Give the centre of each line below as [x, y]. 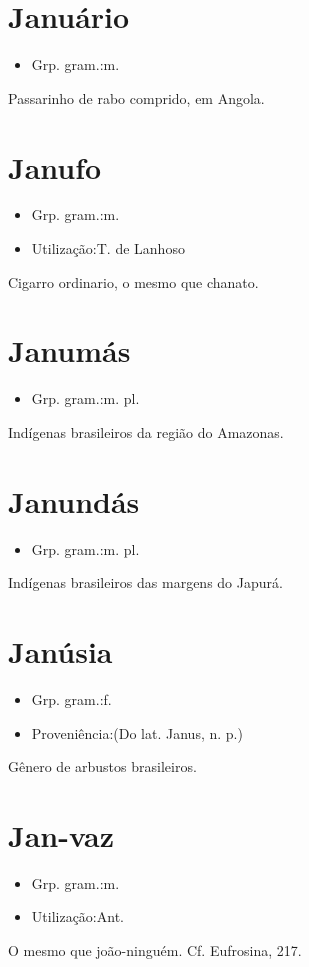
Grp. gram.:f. [71, 698]
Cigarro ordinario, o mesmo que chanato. [133, 281]
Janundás [74, 500]
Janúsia [60, 651]
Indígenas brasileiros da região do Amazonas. [146, 431]
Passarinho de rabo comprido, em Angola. [136, 97]
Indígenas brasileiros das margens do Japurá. [145, 582]
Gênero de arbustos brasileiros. [102, 766]
